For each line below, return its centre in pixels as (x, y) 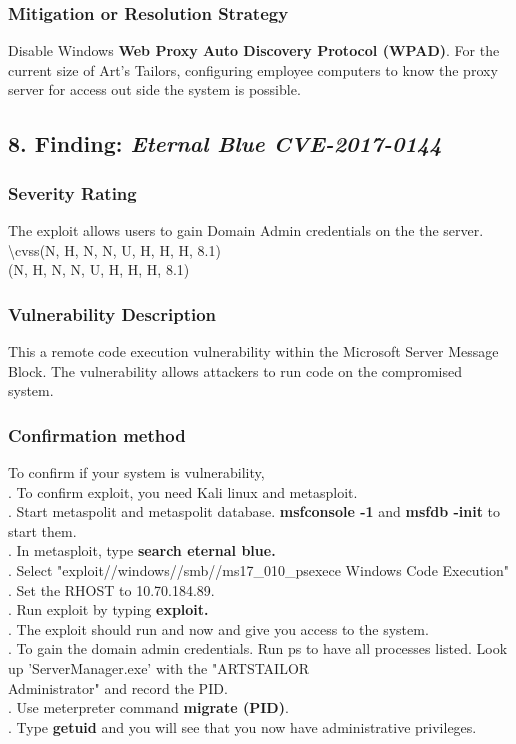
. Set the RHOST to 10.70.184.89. (111, 589)
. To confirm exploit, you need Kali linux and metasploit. (183, 491)
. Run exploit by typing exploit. (108, 609)
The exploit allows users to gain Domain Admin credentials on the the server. (246, 230)
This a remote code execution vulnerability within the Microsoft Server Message (253, 351)
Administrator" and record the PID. (118, 687)
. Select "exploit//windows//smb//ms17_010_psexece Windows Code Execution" (259, 569)
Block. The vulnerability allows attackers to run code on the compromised (235, 370)
